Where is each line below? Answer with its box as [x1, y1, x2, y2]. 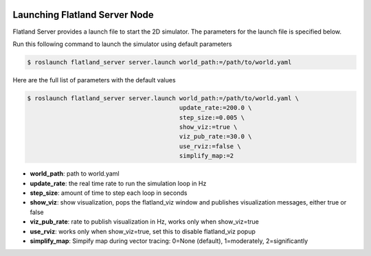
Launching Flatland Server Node [12, 9, 154, 21]
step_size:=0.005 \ [179, 113, 245, 121]
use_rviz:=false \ [179, 142, 241, 150]
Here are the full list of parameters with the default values [12, 75, 176, 84]
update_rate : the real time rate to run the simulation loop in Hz [30, 179, 207, 187]
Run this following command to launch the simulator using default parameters [12, 40, 232, 48]
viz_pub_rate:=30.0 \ [179, 132, 252, 141]
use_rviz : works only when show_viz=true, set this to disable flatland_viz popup [30, 227, 256, 235]
